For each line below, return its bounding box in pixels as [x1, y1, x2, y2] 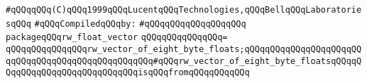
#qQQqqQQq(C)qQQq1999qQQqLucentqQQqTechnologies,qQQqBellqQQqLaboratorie [6, 5, 362, 15]
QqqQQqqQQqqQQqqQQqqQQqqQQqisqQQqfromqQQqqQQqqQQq [6, 68, 250, 78]
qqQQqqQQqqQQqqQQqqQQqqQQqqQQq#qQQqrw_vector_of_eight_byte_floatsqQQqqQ [6, 56, 362, 66]
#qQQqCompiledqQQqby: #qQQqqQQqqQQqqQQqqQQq [34, 18, 246, 29]
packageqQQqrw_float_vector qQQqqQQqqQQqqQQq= [6, 32, 228, 43]
